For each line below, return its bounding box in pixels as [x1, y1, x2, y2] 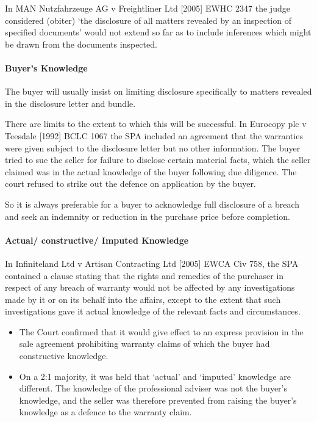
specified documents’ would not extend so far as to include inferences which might [5, 26, 312, 38]
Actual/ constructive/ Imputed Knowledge [5, 233, 189, 246]
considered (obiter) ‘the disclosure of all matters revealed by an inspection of [5, 13, 291, 26]
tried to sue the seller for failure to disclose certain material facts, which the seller [5, 153, 311, 166]
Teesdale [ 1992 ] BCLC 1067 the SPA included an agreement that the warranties [5, 129, 303, 142]
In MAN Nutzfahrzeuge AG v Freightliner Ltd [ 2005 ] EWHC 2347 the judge [5, 2, 290, 14]
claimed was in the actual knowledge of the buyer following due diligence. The [5, 165, 297, 178]
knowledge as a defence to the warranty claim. [19, 406, 192, 418]
